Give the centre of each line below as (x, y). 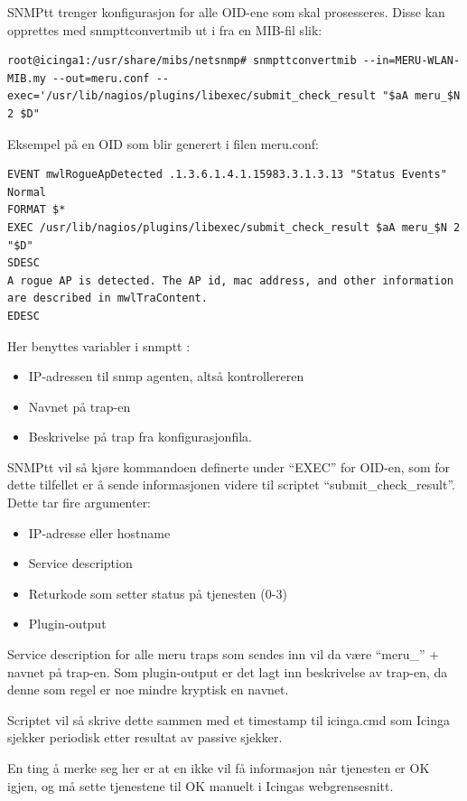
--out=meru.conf (101, 78)
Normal (27, 192)
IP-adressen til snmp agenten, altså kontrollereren (166, 376)
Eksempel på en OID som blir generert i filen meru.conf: (163, 143)
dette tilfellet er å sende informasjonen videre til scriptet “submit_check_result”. (232, 484)
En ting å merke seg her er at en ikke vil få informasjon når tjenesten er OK (219, 768)
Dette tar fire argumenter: (79, 503)
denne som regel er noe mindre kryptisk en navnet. (148, 689)
